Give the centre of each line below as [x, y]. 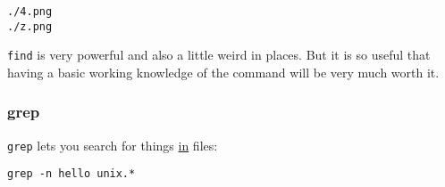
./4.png [30, 12]
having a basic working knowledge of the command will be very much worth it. [223, 72]
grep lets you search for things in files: [113, 145]
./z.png [30, 26]
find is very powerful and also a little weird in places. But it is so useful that [219, 55]
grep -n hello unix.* [71, 174]
